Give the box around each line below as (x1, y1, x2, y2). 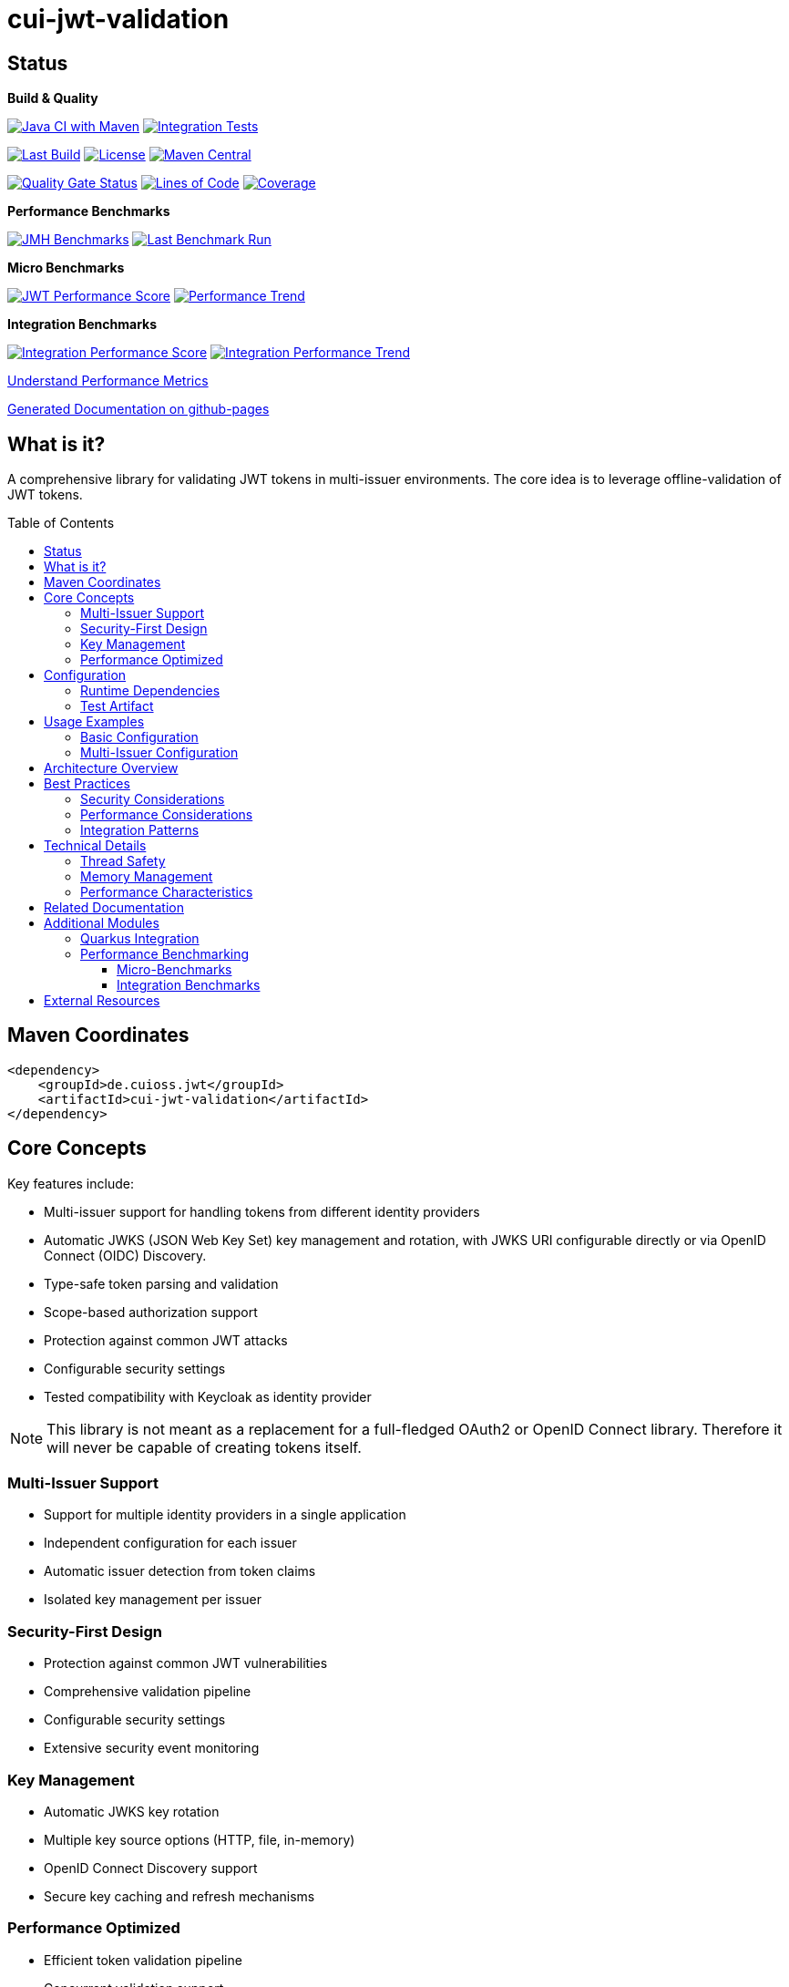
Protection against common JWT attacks (44, 1332, 288, 1348)
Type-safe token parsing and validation (44, 1275, 279, 1292)
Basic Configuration (80, 729, 199, 746)
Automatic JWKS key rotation (44, 1803, 220, 1819)
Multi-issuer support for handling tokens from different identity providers (44, 1203, 480, 1220)
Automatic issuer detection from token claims (44, 1563, 316, 1580)
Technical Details (44, 838, 147, 854)
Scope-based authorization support (44, 1303, 258, 1320)
